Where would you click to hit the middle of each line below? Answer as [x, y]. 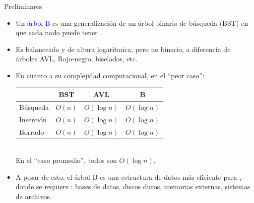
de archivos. [33, 196]
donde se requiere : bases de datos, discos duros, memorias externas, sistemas [133, 186]
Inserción [33, 119]
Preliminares [23, 6]
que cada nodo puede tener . [59, 32]
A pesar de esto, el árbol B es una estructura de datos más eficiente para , [128, 177]
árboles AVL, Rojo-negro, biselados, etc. [77, 59]
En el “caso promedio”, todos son [66, 160]
